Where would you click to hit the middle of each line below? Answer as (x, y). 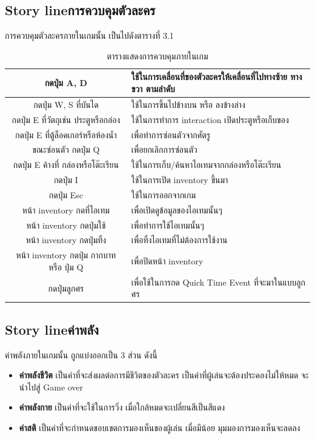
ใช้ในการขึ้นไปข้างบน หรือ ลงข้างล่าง (188, 104)
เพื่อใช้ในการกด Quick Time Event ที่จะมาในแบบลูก (218, 282)
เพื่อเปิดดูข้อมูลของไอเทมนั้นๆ (177, 209)
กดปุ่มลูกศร (66, 288)
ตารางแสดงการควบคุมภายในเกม (157, 55)
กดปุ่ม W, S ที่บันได (66, 104)
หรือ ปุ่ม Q (66, 266)
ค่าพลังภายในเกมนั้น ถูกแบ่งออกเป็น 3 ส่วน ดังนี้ (81, 354)
